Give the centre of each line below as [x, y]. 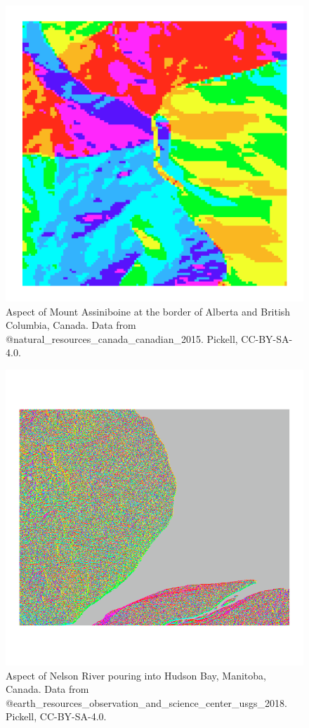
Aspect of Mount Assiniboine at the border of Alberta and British [148, 311]
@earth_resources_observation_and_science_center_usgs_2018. [146, 702]
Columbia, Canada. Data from [71, 325]
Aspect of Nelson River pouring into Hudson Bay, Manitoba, [136, 675]
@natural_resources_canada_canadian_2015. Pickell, [122, 338]
